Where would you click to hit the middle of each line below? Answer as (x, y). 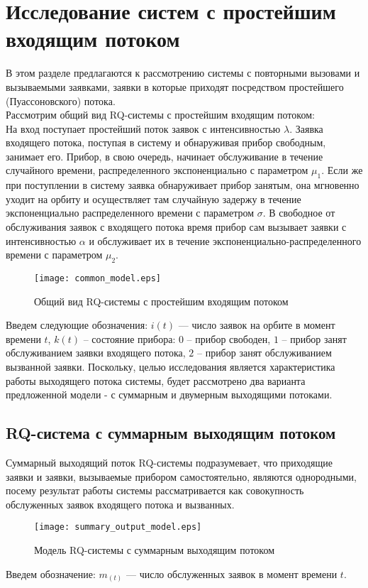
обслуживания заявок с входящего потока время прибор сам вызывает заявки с (176, 227)
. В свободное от (299, 213)
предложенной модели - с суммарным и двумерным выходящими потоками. (169, 394)
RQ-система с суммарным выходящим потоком (171, 433)
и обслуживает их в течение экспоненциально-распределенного (225, 240)
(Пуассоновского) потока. (61, 100)
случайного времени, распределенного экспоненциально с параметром (157, 170)
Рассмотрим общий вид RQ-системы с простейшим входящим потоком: (160, 115)
